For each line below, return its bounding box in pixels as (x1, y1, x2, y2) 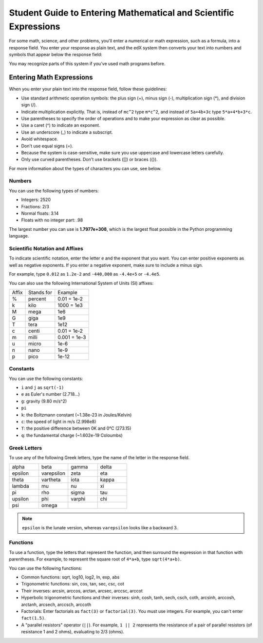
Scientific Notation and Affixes (9, 245, 84, 252)
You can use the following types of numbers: (9, 188, 99, 194)
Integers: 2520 (21, 197, 51, 202)
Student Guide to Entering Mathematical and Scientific (9, 7, 234, 18)
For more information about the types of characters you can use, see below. (9, 165, 162, 171)
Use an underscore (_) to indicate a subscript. (21, 129, 113, 135)
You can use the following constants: (9, 376, 83, 382)
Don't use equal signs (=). (21, 143, 73, 149)
